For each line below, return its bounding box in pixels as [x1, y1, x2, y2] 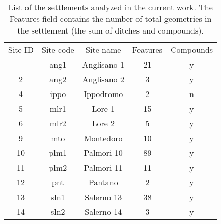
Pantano [88, 176, 118, 188]
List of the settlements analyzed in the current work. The [8, 1, 213, 13]
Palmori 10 [84, 147, 123, 158]
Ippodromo [84, 88, 123, 100]
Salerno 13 [85, 191, 122, 203]
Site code [42, 44, 74, 55]
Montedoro [84, 132, 123, 144]
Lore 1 [92, 103, 115, 114]
